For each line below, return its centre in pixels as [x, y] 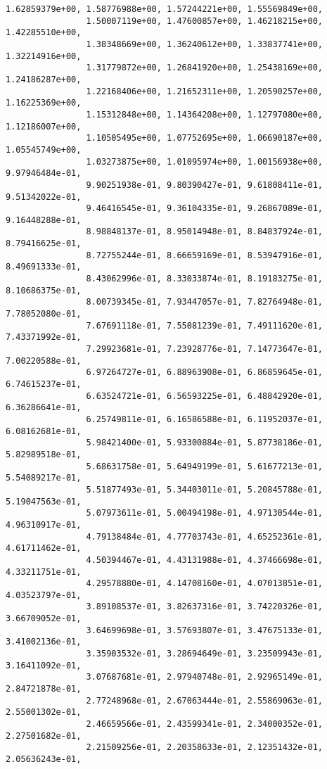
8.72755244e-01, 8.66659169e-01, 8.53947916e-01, [205, 255]
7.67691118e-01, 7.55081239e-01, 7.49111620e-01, [205, 325]
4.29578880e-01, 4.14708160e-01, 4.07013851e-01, [205, 584]
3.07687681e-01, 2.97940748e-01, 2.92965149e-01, [205, 677]
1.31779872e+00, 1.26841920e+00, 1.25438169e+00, [205, 68]
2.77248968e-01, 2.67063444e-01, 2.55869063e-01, [205, 700]
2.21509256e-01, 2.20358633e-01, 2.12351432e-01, [205, 748]
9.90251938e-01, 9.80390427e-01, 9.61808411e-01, [205, 185]
